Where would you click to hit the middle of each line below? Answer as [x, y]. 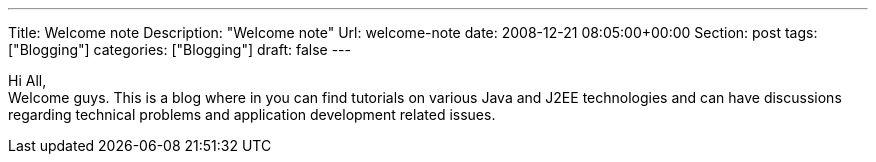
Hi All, [27, 80]
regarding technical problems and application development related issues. [252, 114]
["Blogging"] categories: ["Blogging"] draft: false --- [179, 49]
